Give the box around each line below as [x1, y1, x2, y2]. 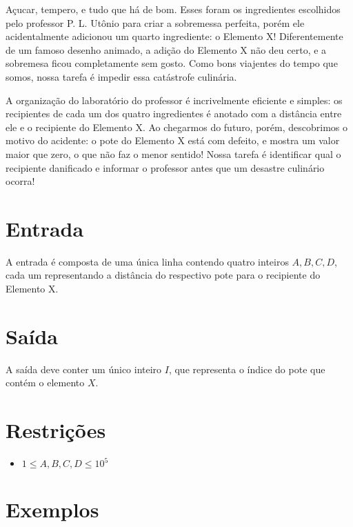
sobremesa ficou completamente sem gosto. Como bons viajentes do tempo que [6, 56, 338, 70]
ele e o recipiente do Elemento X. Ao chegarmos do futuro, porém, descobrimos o [6, 119, 348, 134]
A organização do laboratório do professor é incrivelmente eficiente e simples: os [6, 92, 343, 107]
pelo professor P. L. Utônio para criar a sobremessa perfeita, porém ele [6, 15, 305, 30]
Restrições [6, 416, 106, 444]
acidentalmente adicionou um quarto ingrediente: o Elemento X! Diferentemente [6, 29, 343, 43]
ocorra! [6, 174, 35, 188]
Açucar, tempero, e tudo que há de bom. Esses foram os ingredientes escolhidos [6, 2, 341, 16]
